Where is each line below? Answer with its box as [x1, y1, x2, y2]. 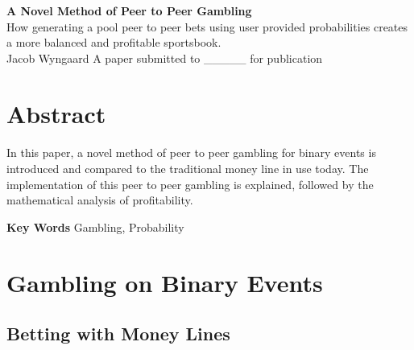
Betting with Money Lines [6, 321, 230, 346]
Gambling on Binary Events [6, 266, 323, 299]
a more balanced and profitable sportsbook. [6, 34, 221, 51]
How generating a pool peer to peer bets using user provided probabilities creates [6, 18, 408, 35]
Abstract [6, 97, 106, 130]
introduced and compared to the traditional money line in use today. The [6, 159, 369, 176]
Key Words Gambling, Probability [6, 218, 184, 235]
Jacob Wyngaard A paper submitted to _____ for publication [6, 49, 323, 66]
